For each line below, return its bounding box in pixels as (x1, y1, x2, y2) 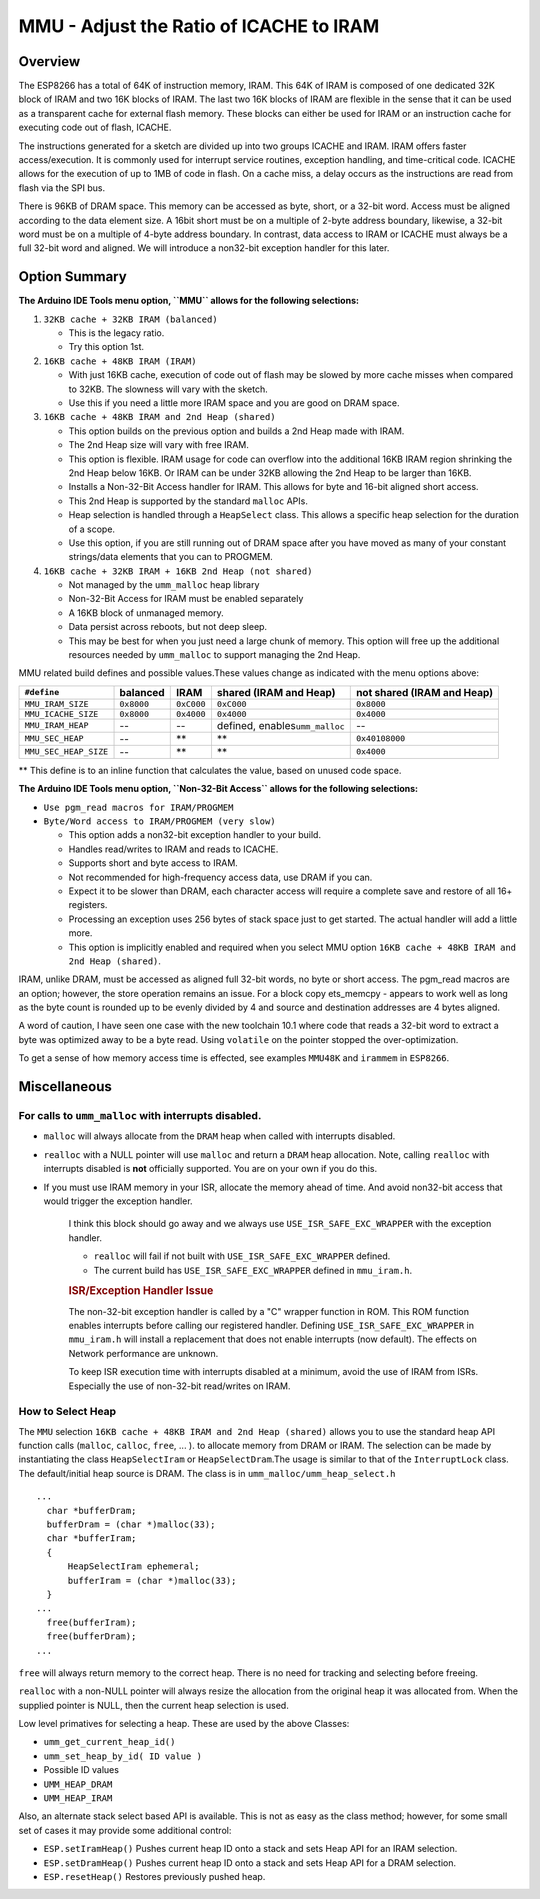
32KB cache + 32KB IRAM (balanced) (43, 313, 219, 325)
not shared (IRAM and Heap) (355, 685, 494, 699)
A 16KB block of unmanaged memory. (68, 606, 224, 619)
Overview (18, 53, 81, 70)
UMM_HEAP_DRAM (43, 1778, 113, 1790)
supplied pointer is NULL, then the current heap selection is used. (18, 1699, 289, 1711)
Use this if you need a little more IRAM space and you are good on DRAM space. (68, 397, 400, 409)
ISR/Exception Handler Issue (68, 1284, 214, 1298)
